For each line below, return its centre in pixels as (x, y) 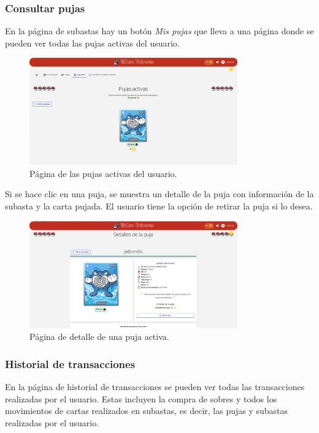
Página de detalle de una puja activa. (99, 337)
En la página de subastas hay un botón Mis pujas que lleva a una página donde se (159, 31)
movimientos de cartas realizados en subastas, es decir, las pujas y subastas (147, 411)
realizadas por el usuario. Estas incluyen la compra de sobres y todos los (141, 398)
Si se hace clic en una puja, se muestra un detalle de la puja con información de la (159, 194)
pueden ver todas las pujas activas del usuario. (92, 43)
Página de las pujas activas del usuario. (103, 173)
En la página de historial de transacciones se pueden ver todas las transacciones (155, 386)
